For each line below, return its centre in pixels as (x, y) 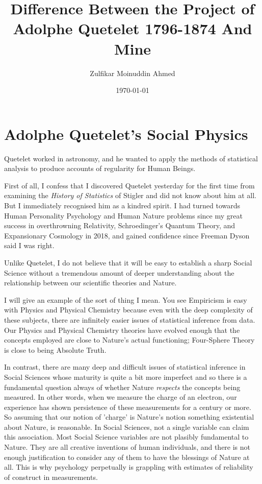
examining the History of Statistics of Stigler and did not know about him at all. (130, 195)
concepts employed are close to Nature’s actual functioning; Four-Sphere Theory (129, 340)
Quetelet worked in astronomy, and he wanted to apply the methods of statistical (131, 158)
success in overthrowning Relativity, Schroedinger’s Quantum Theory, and (120, 225)
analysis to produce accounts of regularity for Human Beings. (100, 168)
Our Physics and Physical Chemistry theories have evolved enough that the (122, 330)
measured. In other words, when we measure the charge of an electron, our (121, 397)
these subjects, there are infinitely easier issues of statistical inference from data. (130, 319)
